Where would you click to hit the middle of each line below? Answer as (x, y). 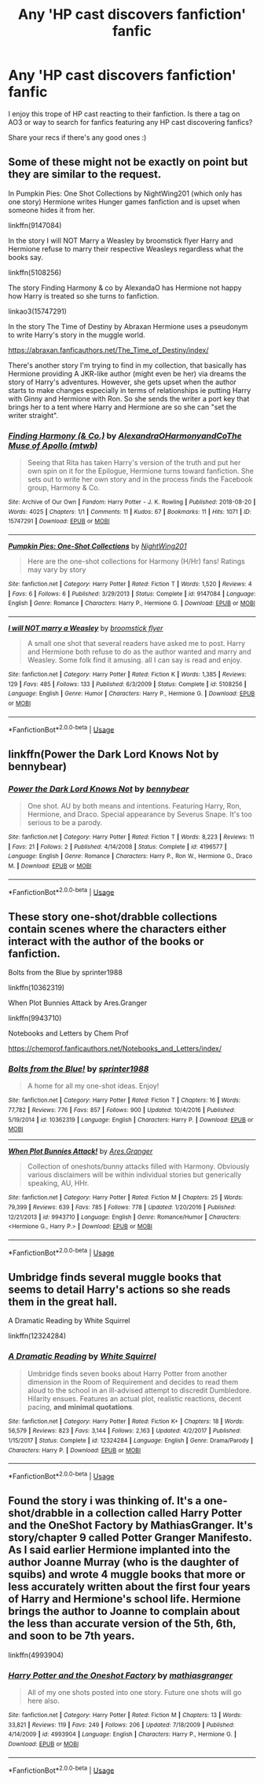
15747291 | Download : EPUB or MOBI (59, 521)
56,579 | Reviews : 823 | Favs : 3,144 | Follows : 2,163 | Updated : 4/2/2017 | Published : (125, 1431)
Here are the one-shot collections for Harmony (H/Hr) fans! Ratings (136, 561)
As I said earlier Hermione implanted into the (119, 1550)
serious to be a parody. (65, 822)
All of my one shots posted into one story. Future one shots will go (134, 1693)
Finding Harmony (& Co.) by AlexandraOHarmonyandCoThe (125, 435)
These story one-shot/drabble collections (113, 917)
